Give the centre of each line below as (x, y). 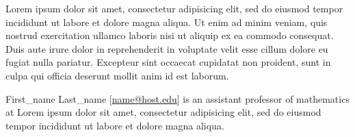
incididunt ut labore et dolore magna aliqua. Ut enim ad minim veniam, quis (167, 22)
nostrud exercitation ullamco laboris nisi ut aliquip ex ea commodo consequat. (170, 35)
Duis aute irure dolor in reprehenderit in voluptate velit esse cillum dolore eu (167, 48)
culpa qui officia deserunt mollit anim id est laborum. (117, 75)
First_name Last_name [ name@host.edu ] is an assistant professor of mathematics (177, 98)
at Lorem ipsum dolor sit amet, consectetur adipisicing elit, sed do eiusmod (163, 112)
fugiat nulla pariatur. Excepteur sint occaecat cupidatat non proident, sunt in (168, 62)
